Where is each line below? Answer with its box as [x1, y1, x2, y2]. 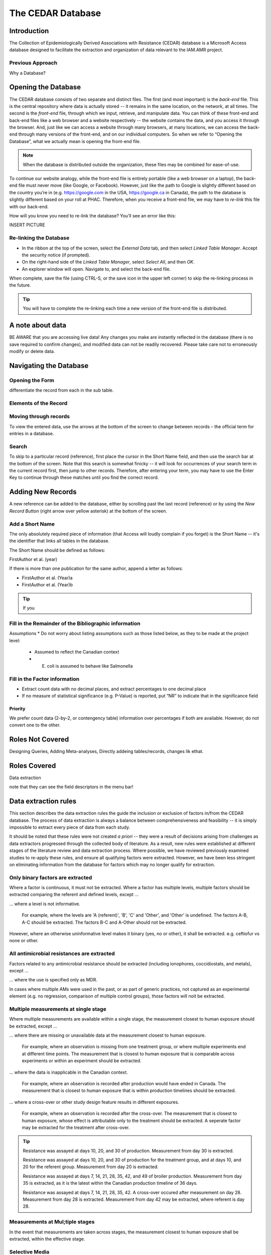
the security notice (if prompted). [22, 252, 90, 258]
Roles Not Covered [9, 735, 69, 743]
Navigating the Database [9, 361, 89, 370]
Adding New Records [9, 487, 77, 496]
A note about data [9, 321, 67, 330]
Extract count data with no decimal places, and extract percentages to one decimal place [22, 686, 206, 692]
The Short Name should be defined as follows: [9, 547, 105, 553]
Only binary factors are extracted [9, 874, 92, 881]
